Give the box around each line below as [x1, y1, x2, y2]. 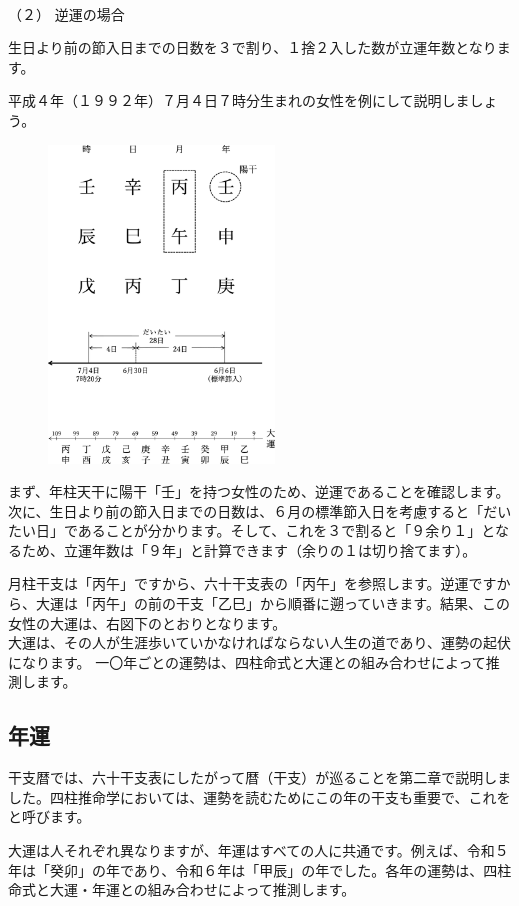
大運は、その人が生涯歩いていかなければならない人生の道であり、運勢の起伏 [8, 632, 511, 653]
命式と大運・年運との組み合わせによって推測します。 [8, 879, 356, 900]
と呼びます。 [8, 806, 91, 827]
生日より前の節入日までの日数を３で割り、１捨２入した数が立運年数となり [8, 37, 497, 58]
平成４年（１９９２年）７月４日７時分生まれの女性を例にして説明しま [8, 90, 470, 111]
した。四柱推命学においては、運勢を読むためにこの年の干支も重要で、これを [8, 786, 511, 807]
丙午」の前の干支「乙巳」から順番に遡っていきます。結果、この [91, 593, 510, 614]
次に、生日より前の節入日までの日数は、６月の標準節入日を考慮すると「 [8, 500, 484, 521]
